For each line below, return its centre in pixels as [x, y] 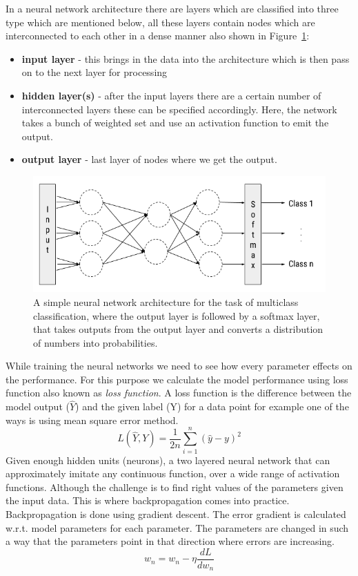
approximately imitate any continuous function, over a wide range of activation [173, 473]
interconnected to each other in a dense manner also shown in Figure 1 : [158, 36]
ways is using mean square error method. [92, 420]
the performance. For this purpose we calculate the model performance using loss [177, 379]
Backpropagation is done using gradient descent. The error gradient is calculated [176, 513]
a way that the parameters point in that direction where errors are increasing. [170, 541]
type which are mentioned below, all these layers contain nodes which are [160, 22]
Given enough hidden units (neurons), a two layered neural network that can [168, 460]
